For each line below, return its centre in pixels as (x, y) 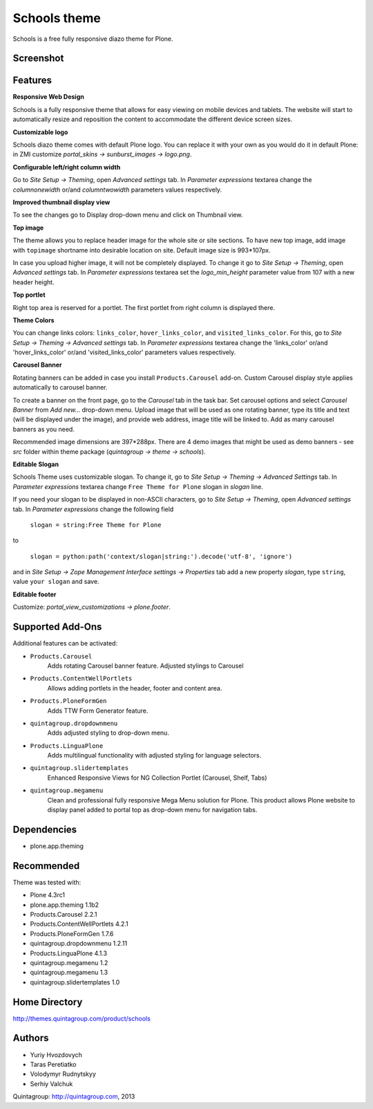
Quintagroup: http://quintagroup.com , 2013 (74, 1097)
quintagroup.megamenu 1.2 (69, 962)
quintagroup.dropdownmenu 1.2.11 (79, 944)
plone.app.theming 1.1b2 (65, 905)
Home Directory (48, 1002)
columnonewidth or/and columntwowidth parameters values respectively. (117, 190)
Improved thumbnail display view (61, 202)
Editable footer (35, 594)
